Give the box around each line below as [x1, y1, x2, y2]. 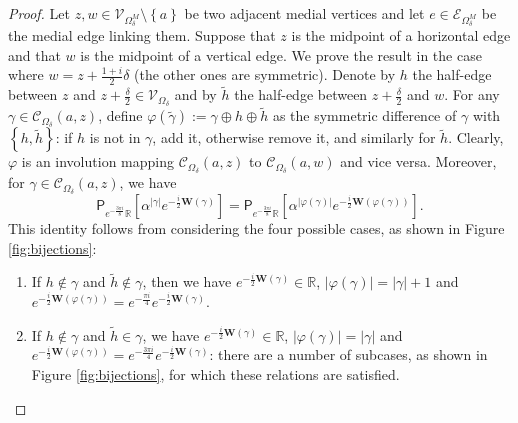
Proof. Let [8, 3, 70, 23]
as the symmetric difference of [272, 105, 457, 126]
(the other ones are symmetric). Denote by [134, 64, 396, 85]
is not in [89, 127, 141, 148]
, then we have [142, 271, 232, 292]
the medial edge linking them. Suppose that [8, 25, 276, 46]
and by [174, 84, 217, 105]
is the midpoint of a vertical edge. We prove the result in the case [80, 44, 482, 65]
